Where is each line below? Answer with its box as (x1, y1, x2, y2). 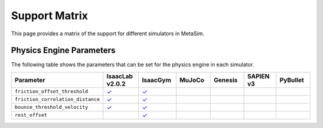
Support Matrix (11, 9, 89, 22)
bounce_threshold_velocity (14, 104, 89, 111)
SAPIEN (247, 72, 270, 80)
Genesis (213, 75, 238, 84)
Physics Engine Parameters (11, 45, 116, 56)
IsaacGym (141, 75, 172, 84)
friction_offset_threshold (14, 89, 89, 95)
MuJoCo (179, 75, 205, 84)
